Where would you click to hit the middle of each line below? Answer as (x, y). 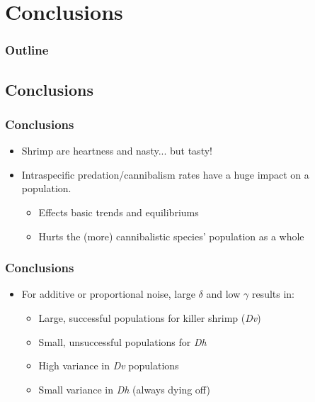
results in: (273, 294)
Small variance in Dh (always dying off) (124, 389)
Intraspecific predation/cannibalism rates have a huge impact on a (165, 174)
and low (223, 294)
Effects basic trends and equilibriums (119, 212)
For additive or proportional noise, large (108, 294)
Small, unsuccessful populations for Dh (122, 341)
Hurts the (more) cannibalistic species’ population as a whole (171, 236)
